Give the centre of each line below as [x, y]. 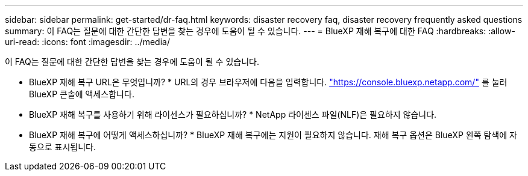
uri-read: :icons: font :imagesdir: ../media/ [87, 42]
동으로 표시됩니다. [63, 147]
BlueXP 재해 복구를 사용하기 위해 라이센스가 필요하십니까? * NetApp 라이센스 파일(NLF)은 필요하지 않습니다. [233, 114]
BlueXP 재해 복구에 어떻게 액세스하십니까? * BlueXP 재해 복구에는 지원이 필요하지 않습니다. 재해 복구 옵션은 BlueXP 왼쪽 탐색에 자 [273, 135]
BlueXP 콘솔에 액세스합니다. [82, 94]
